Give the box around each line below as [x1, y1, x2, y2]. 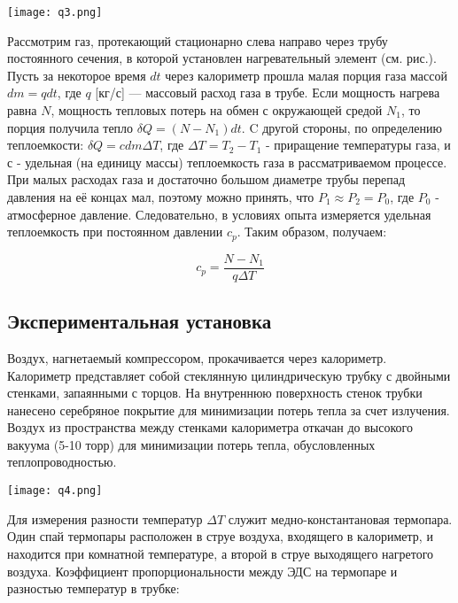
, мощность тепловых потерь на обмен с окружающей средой [50, 101, 383, 120]
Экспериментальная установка [7, 307, 272, 335]
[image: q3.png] [7, 6, 103, 19]
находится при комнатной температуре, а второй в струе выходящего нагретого [7, 544, 434, 562]
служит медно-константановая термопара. [228, 509, 453, 528]
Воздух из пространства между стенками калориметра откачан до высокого [7, 418, 413, 437]
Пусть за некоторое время [7, 66, 146, 84]
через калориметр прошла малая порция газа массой [165, 66, 447, 84]
